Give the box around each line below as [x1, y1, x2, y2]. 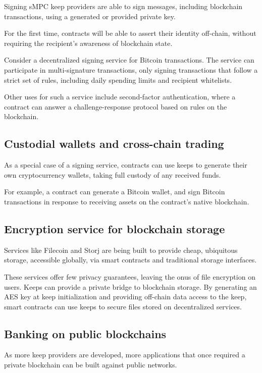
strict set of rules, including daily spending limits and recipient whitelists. [4, 74, 232, 85]
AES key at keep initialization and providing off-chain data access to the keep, [4, 291, 247, 302]
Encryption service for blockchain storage [4, 221, 225, 236]
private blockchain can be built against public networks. [4, 359, 177, 370]
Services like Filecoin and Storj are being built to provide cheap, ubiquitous [4, 244, 238, 255]
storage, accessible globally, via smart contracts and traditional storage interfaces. [4, 254, 257, 265]
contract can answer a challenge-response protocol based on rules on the [4, 101, 227, 112]
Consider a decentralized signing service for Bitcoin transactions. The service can [4, 55, 254, 65]
